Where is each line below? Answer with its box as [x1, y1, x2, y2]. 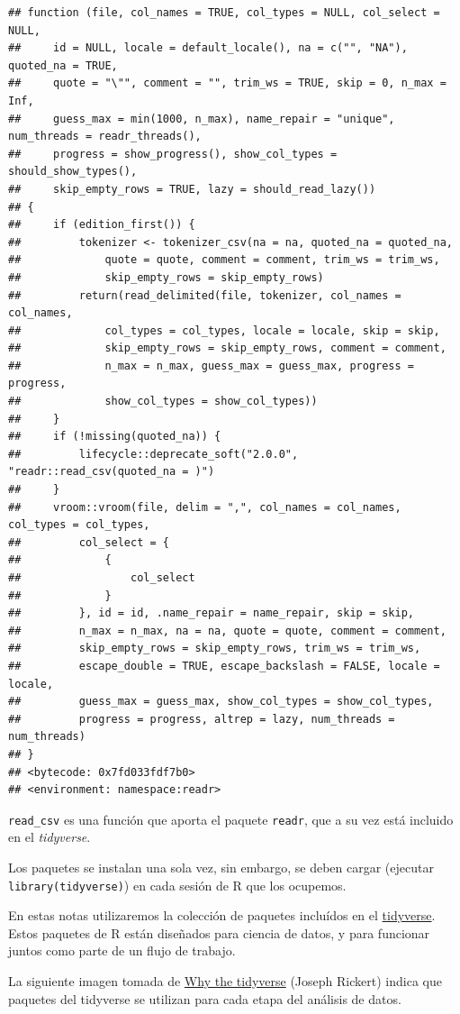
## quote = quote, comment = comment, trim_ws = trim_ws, [8, 253, 440, 267]
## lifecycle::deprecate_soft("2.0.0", [8, 447, 299, 461]
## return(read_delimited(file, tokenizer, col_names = [8, 288, 401, 302]
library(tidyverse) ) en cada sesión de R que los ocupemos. [8, 875, 347, 894]
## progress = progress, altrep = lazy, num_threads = [8, 712, 395, 726]
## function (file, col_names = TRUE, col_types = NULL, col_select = [8, 6, 440, 19]
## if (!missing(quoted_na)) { [8, 430, 221, 443]
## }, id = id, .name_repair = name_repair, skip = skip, [8, 607, 415, 620]
